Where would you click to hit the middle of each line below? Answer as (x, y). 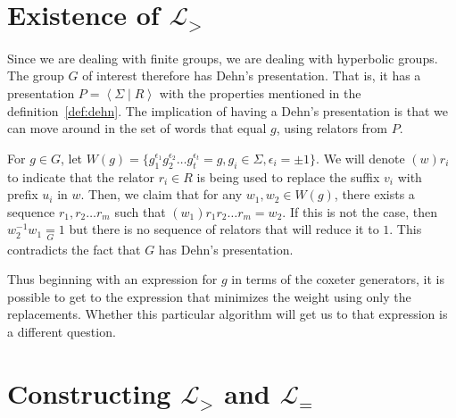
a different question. (62, 331)
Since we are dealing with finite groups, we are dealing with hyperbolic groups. (223, 58)
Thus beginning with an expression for (112, 279)
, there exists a (374, 194)
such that (140, 211)
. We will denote (361, 158)
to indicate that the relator (81, 176)
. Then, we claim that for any (162, 194)
